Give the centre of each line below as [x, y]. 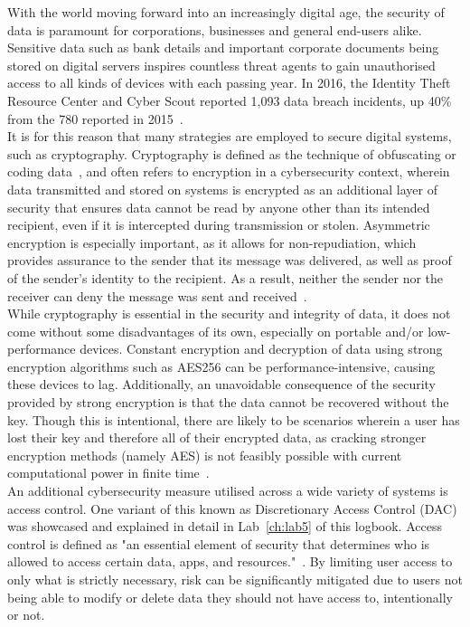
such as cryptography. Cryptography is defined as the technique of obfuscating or [232, 153]
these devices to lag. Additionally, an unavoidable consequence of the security [222, 384]
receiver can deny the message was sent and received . [157, 295]
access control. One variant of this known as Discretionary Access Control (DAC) [232, 508]
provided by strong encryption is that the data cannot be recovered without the [228, 402]
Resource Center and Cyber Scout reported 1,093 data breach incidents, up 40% [230, 100]
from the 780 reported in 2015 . [95, 118]
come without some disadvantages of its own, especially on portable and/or [216, 331]
